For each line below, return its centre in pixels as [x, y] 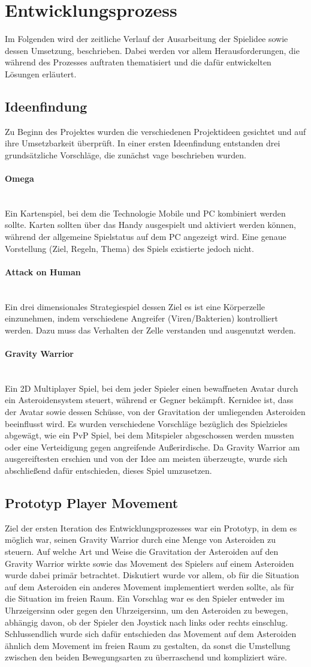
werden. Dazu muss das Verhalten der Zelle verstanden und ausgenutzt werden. [150, 330]
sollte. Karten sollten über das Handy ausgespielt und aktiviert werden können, [150, 225]
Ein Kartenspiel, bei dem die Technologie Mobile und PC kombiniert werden [145, 213]
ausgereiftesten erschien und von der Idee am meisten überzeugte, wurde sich [146, 459]
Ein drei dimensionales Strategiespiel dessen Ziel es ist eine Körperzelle [135, 306]
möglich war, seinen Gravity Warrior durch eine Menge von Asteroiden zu [141, 540]
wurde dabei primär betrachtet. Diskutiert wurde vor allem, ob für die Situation [152, 575]
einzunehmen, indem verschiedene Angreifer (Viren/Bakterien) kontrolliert [141, 318]
